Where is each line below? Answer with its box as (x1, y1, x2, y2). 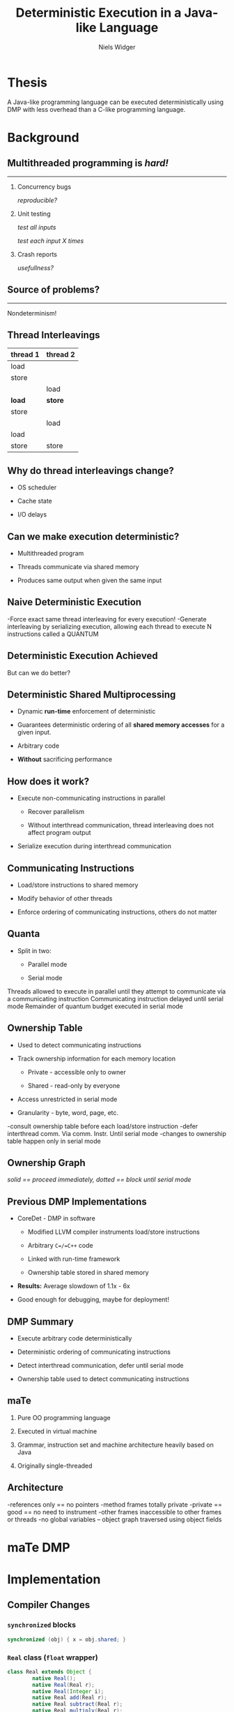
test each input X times (17, 236, 84, 245)
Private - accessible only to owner (27, 1068, 127, 1076)
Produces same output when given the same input (17, 576, 162, 584)
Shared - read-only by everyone (27, 1081, 120, 1090)
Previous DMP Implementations (7, 1195, 148, 1207)
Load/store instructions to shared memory (17, 881, 139, 889)
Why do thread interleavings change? (7, 464, 174, 476)
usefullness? (17, 263, 54, 272)
